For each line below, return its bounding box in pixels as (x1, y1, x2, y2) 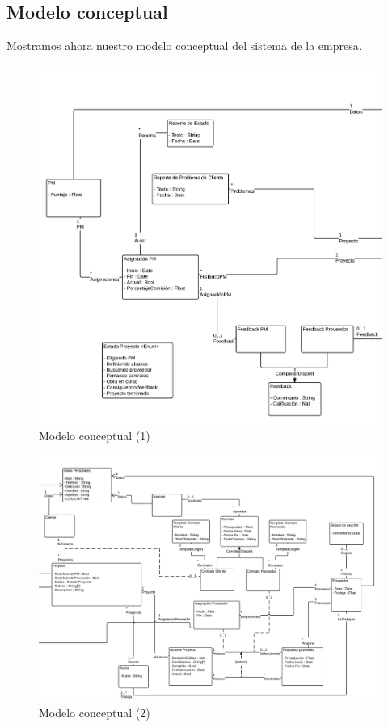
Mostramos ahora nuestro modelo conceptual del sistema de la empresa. (6, 37, 362, 54)
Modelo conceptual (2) (39, 704, 150, 721)
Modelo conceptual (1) (39, 427, 150, 443)
